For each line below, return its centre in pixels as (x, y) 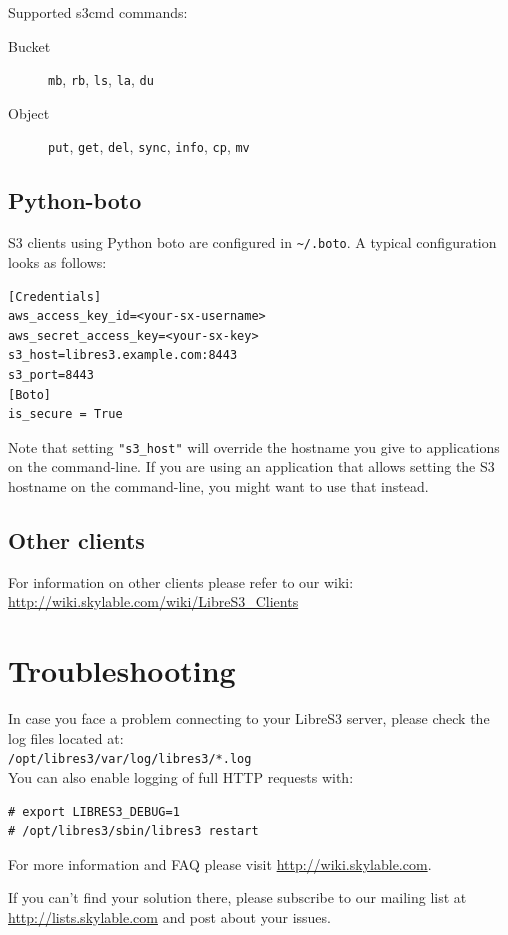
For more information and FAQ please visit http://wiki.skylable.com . (220, 863)
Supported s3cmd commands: (98, 12)
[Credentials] (55, 296)
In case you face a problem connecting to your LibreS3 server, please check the (249, 718)
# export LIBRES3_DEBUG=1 (94, 811)
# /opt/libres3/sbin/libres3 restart (133, 831)
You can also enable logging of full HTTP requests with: (181, 776)
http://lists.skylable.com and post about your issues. (169, 916)
